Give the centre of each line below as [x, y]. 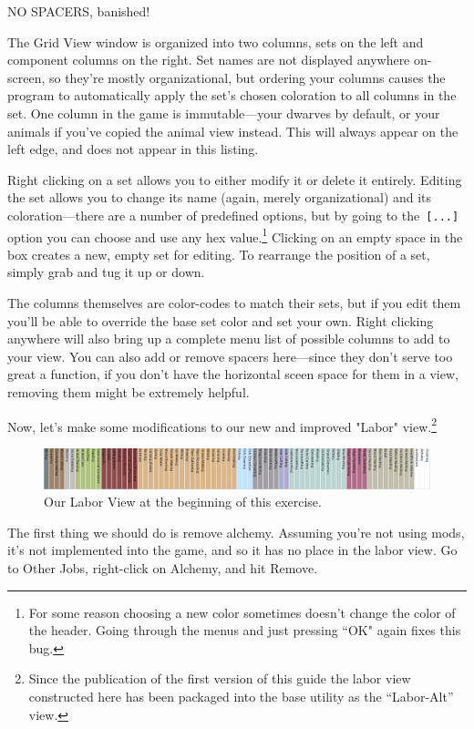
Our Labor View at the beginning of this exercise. [183, 502]
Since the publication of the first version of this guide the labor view [220, 678]
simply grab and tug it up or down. [106, 272]
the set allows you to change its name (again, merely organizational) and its [220, 197]
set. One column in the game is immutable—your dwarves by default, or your [224, 113]
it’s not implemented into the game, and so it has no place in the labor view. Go [232, 550]
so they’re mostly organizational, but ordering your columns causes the [247, 77]
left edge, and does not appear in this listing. [133, 149]
